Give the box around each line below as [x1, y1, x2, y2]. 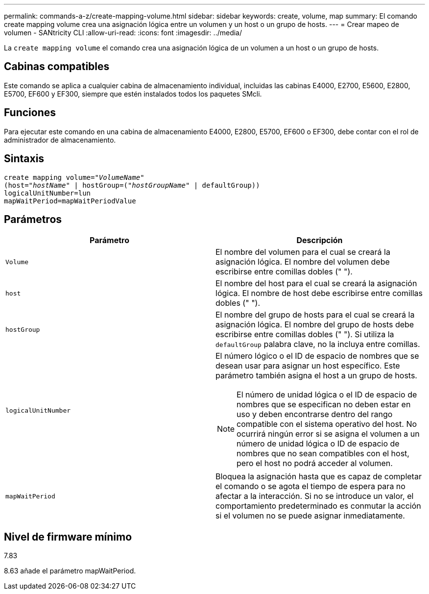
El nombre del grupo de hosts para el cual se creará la [215, 310, 415, 320]
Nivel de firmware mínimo [4, 530, 132, 543]
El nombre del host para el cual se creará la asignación [215, 278, 417, 289]
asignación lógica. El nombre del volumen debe [215, 257, 390, 267]
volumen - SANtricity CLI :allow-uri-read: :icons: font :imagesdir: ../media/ [4, 28, 242, 37]
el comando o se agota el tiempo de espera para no [215, 481, 405, 492]
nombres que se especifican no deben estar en [237, 399, 411, 410]
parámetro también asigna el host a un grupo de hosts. [215, 371, 417, 381]
